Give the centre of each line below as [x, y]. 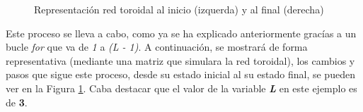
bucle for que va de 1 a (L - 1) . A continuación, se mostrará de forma [157, 47]
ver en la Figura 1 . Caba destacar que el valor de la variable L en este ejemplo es [181, 88]
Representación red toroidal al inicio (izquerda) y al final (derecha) [179, 9]
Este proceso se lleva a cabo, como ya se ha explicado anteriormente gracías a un [181, 33]
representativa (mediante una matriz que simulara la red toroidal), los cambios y [180, 60]
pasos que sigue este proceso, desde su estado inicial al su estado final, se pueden [180, 74]
